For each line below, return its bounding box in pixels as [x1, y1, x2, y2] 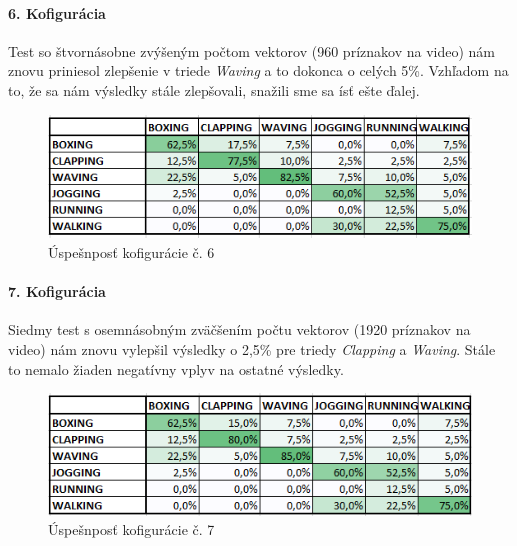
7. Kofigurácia [8, 281, 106, 302]
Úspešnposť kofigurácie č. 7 [48, 519, 215, 540]
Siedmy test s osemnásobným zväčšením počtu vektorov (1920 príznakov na [8, 319, 471, 340]
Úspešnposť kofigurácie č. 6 [48, 242, 215, 262]
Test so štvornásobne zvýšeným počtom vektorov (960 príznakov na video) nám [8, 40, 495, 61]
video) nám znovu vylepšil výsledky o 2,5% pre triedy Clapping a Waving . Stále [8, 338, 496, 359]
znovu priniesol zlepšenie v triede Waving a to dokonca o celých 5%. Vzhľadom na [8, 60, 509, 81]
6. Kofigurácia [8, 2, 106, 23]
